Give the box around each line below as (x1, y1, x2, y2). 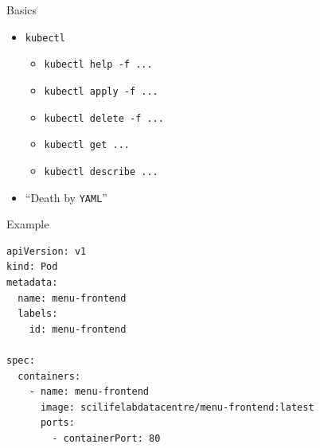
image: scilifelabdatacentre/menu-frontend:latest (40, 401, 314, 413)
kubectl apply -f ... (44, 85, 158, 97)
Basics (6, 2, 37, 18)
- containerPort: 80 (52, 432, 161, 444)
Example (6, 216, 49, 232)
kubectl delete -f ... (44, 112, 164, 124)
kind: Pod (6, 261, 58, 273)
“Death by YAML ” (25, 189, 107, 205)
